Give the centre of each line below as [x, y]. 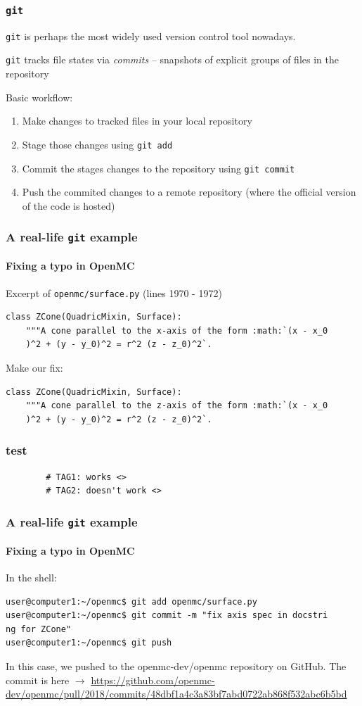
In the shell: [31, 577]
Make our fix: [34, 368]
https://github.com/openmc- [153, 680]
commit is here [38, 680]
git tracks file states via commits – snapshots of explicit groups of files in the [172, 59]
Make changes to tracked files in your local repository [137, 121]
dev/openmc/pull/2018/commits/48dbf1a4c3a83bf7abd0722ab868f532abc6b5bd [176, 694]
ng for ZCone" [39, 629]
